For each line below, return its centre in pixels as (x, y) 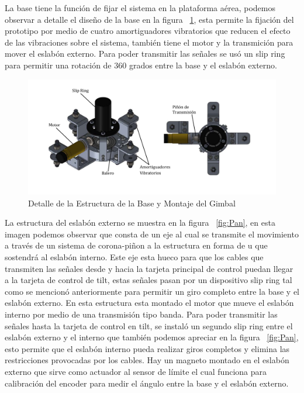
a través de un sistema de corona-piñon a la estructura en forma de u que (136, 245)
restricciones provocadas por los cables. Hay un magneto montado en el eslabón (147, 360)
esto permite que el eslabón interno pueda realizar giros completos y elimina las (147, 348)
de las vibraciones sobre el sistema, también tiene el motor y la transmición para (149, 42)
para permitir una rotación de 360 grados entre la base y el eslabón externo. (141, 65)
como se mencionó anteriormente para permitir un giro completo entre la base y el (152, 291)
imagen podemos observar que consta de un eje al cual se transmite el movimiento (152, 234)
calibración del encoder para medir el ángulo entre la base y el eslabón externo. (147, 383)
